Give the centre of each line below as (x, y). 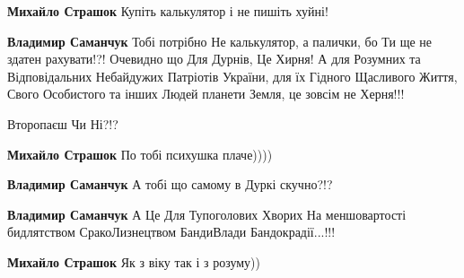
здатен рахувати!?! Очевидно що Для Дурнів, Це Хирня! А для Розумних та (214, 59)
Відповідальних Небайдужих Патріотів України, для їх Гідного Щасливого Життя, (232, 76)
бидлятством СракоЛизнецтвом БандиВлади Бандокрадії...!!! (171, 232)
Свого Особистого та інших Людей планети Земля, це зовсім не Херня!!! (206, 94)
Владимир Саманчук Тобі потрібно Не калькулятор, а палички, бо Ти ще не (220, 41)
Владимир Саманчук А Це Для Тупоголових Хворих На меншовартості (207, 214)
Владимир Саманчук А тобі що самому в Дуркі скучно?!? (170, 184)
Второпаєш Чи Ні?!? (63, 123)
